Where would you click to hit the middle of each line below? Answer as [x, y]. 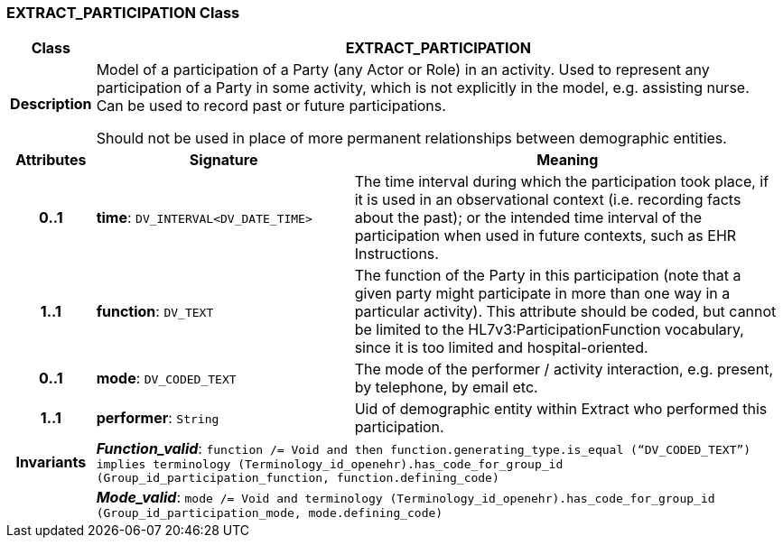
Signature [224, 160]
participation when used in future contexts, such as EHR [545, 236]
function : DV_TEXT [155, 312]
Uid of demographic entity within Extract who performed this [561, 409]
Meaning [568, 160]
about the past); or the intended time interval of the [528, 218]
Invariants [51, 462]
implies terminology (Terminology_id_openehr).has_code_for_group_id [330, 465]
